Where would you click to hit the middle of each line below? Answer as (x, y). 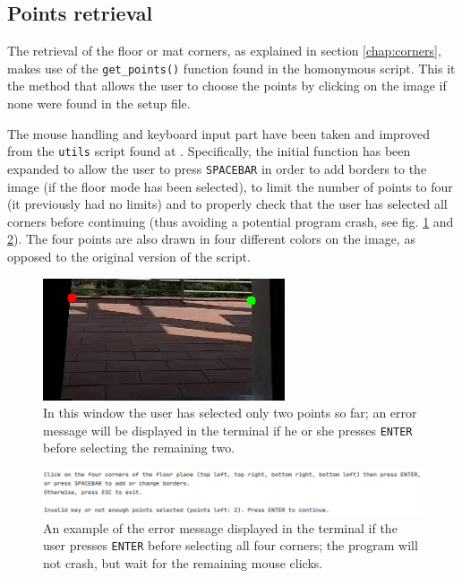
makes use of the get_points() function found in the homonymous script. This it (231, 68)
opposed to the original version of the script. (129, 256)
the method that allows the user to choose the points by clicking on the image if (227, 86)
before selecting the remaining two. (139, 448)
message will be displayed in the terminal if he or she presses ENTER (228, 430)
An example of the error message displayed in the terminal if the (220, 527)
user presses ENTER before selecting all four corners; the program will (231, 545)
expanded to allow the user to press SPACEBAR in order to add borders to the (217, 168)
